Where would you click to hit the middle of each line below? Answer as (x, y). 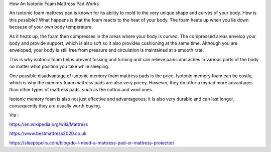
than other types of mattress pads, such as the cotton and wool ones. (81, 90)
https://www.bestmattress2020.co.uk (48, 133)
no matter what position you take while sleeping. (59, 66)
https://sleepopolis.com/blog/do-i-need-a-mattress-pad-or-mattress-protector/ (92, 142)
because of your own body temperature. (51, 27)
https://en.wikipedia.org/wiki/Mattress (49, 124)
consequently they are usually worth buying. (55, 106)
